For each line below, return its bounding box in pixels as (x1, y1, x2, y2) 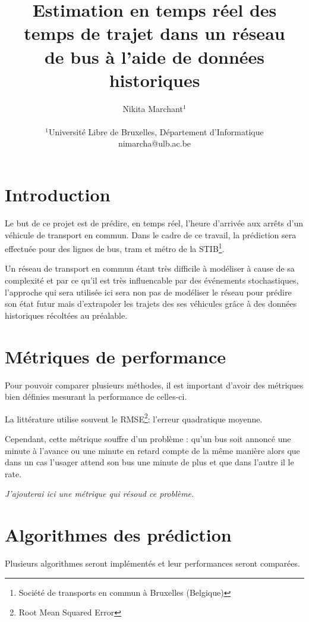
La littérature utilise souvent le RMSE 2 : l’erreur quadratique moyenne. (5, 410, 263, 425)
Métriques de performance (5, 344, 226, 368)
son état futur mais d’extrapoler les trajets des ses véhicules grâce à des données (5, 297, 297, 310)
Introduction (5, 182, 111, 207)
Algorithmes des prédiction (5, 523, 232, 547)
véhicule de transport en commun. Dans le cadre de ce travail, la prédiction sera (5, 228, 297, 241)
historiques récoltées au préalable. (5, 309, 128, 321)
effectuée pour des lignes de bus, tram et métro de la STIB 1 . (5, 241, 225, 254)
